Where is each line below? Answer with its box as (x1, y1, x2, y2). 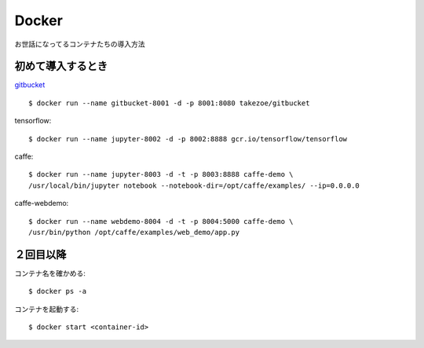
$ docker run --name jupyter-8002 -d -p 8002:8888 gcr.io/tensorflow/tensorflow (28, 134, 348, 143)
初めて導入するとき (14, 60, 108, 73)
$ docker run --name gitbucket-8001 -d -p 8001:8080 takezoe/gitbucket (28, 98, 310, 108)
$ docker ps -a (28, 287, 87, 296)
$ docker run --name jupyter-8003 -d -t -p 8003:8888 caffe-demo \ (28, 170, 294, 179)
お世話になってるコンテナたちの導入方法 (14, 39, 145, 49)
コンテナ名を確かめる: (14, 268, 86, 278)
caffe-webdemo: (14, 199, 69, 208)
